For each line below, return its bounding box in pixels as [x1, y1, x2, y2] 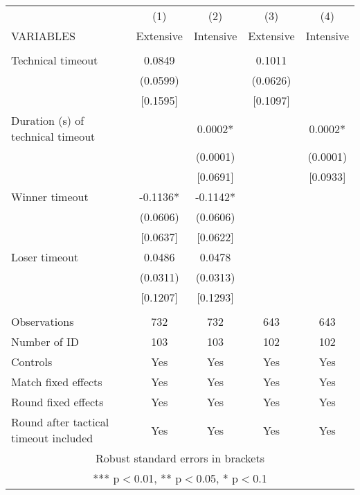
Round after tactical [11, 414, 109, 430]
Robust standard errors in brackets [96, 450, 264, 466]
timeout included [11, 430, 93, 446]
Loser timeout [11, 249, 79, 265]
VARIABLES [11, 28, 75, 44]
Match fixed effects [11, 374, 102, 390]
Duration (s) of [11, 112, 84, 128]
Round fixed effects [11, 394, 104, 410]
